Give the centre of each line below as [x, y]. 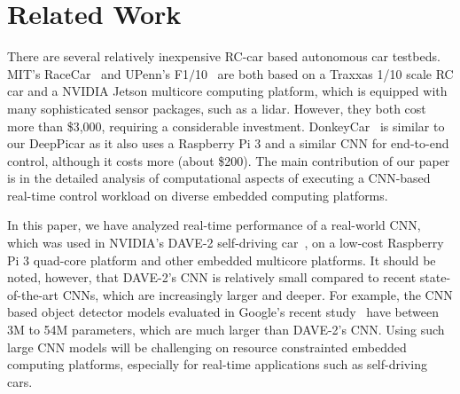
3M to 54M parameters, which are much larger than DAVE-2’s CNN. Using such [226, 330]
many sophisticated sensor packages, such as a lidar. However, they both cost [217, 108]
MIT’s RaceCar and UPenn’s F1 [98, 73]
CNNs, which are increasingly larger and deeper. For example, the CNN [257, 294]
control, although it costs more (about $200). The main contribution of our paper [229, 160]
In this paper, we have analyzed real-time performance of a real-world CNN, [214, 225]
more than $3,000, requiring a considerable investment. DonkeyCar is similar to [226, 126]
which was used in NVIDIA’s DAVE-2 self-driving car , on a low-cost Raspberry [226, 243]
